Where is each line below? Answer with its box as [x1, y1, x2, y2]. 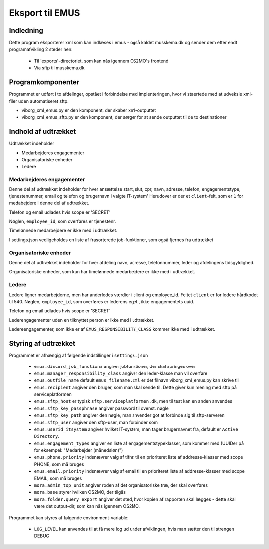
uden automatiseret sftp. [18, 98, 69, 104]
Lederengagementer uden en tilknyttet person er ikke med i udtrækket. [9, 317, 155, 323]
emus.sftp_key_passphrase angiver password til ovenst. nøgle [34, 405, 169, 411]
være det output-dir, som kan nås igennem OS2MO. [34, 503, 140, 509]
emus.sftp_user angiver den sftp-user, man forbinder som [34, 419, 158, 425]
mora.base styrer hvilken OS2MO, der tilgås [34, 489, 126, 495]
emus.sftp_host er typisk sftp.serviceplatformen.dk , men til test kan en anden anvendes [34, 398, 233, 404]
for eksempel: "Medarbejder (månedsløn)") [34, 447, 123, 453]
